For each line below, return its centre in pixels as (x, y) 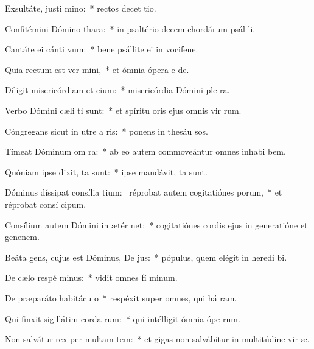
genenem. (22, 237)
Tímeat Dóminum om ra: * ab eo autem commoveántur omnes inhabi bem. (145, 151)
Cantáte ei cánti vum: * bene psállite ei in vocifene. (102, 49)
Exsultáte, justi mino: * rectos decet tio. (81, 8)
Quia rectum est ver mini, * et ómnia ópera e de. (97, 69)
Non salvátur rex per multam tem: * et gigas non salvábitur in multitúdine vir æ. (157, 339)
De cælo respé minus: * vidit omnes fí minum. (91, 277)
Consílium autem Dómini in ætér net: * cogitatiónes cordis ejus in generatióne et (156, 224)
